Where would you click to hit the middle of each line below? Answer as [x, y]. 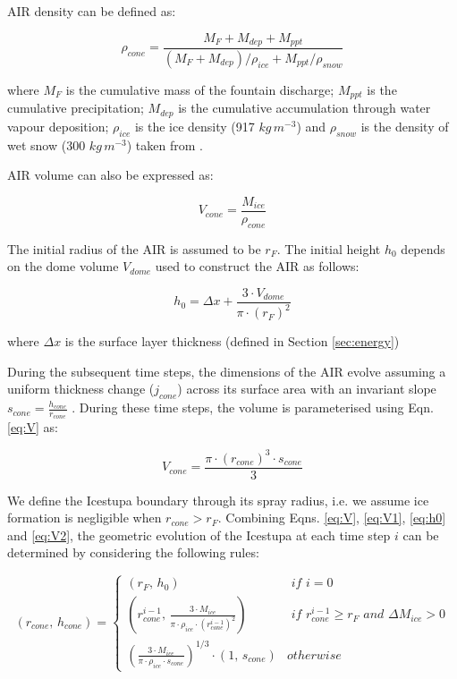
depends [423, 248]
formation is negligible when [85, 518]
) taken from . [165, 144]
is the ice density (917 [195, 126]
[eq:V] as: [33, 427]
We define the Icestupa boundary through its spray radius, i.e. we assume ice [218, 500]
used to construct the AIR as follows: [257, 266]
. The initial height [329, 248]
